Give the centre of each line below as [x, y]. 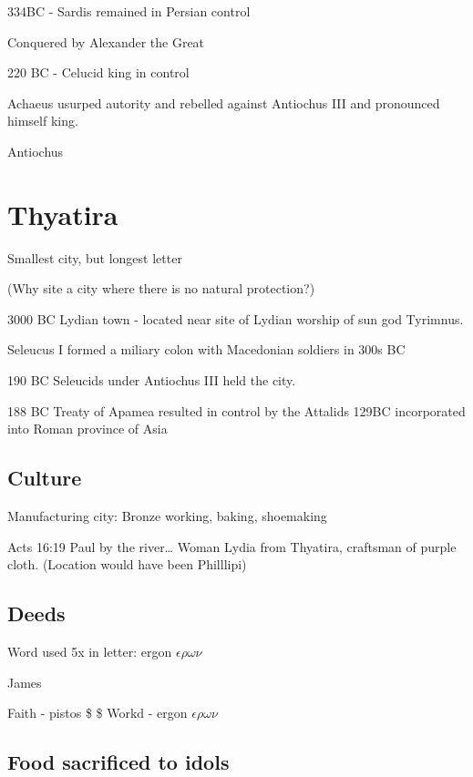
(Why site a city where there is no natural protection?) [161, 288]
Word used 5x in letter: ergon [90, 652]
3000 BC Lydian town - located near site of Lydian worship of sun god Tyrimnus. [236, 318]
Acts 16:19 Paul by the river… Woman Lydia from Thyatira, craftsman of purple [232, 546]
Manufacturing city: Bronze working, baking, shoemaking [167, 516]
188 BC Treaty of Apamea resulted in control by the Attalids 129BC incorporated [236, 410]
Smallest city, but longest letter [95, 257]
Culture [45, 478]
